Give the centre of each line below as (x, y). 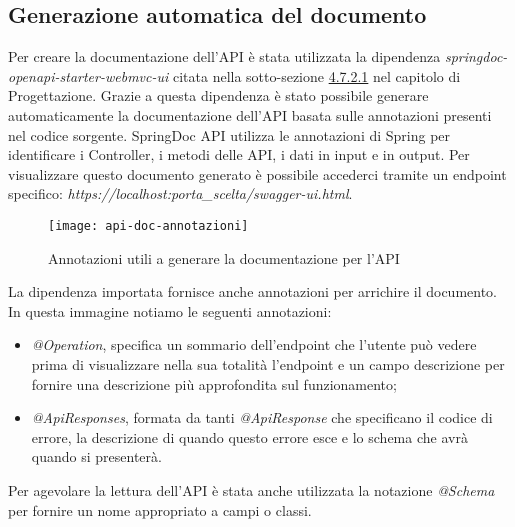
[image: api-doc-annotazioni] (148, 225)
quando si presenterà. (96, 456)
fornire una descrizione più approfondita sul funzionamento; (214, 383)
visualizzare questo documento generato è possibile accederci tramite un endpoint (257, 173)
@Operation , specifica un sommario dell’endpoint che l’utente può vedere (254, 344)
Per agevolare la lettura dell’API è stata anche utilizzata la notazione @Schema (251, 489)
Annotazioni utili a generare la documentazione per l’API (224, 257)
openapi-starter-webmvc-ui (88, 75)
